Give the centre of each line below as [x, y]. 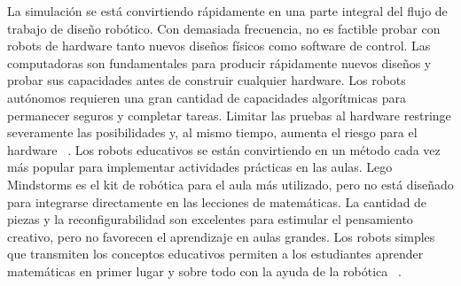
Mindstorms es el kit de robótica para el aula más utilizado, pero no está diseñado [230, 184]
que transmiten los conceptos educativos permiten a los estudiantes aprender [215, 254]
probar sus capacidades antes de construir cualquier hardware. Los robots [207, 80]
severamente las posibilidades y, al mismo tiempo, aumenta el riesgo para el [212, 132]
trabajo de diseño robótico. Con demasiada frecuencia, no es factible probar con [224, 28]
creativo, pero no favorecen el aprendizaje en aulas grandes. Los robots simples [221, 236]
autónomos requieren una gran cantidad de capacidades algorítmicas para [207, 97]
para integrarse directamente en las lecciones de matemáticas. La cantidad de [217, 201]
